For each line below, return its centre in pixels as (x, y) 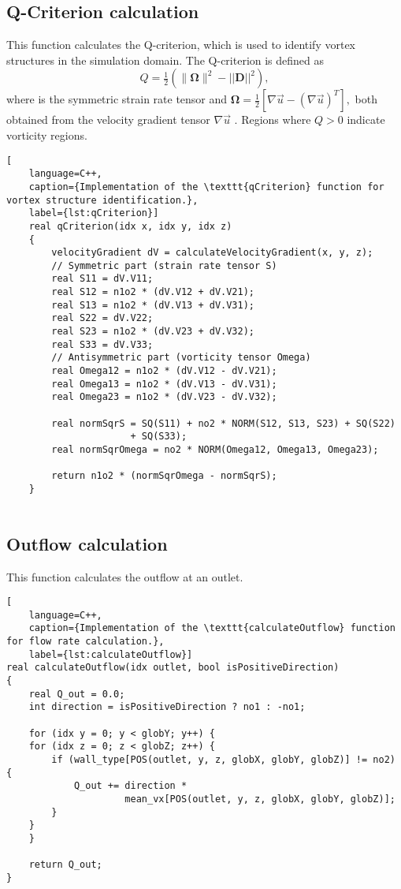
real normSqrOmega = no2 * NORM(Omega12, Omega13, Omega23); (215, 450)
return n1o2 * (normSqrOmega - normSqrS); (164, 476)
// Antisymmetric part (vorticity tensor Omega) (181, 358)
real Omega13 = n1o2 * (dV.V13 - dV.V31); (164, 384)
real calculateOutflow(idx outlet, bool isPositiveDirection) (173, 668)
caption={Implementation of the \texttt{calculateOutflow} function (212, 628)
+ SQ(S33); (159, 437)
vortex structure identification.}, (102, 200)
